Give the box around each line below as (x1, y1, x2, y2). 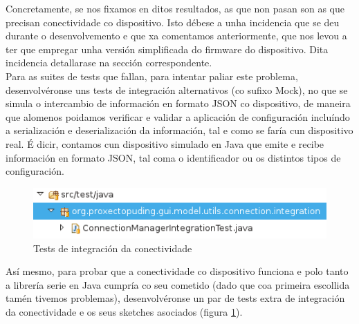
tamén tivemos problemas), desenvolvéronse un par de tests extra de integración (6, 291, 345, 305)
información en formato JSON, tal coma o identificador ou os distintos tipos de (6, 150, 341, 164)
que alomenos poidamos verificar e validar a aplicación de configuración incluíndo (6, 109, 350, 124)
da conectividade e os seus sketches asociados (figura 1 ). (6, 304, 243, 318)
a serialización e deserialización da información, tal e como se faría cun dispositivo (6, 123, 353, 137)
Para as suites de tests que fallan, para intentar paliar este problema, (6, 68, 298, 83)
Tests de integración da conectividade (33, 240, 192, 255)
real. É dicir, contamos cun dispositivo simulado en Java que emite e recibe (6, 136, 324, 151)
